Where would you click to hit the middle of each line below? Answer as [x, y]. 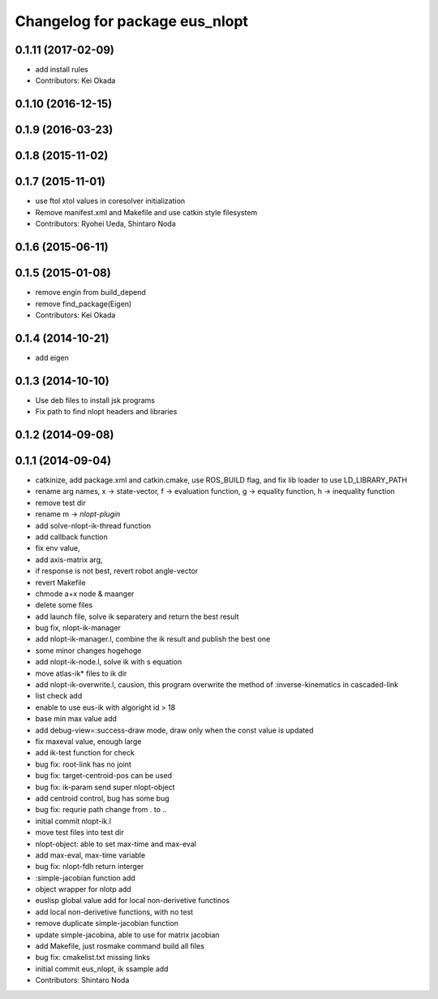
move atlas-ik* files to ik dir [81, 673]
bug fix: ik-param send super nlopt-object [105, 787]
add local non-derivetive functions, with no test [114, 912]
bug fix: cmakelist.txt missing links [92, 958]
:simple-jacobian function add [85, 878]
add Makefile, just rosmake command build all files [120, 946]
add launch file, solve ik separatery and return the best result [137, 616]
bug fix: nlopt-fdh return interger [90, 867]
